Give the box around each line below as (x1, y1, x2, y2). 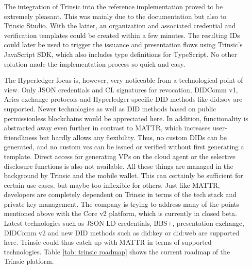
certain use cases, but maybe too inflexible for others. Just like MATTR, (4, 179, 220, 190)
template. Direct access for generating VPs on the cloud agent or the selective (4, 151, 235, 161)
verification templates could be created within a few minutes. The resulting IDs (4, 30, 240, 40)
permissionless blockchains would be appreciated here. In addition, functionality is (4, 113, 249, 123)
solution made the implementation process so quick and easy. (4, 58, 185, 69)
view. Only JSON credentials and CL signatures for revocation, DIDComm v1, (4, 84, 238, 94)
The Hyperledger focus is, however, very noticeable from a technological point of (4, 75, 243, 85)
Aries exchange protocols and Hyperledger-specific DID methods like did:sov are (4, 94, 242, 104)
